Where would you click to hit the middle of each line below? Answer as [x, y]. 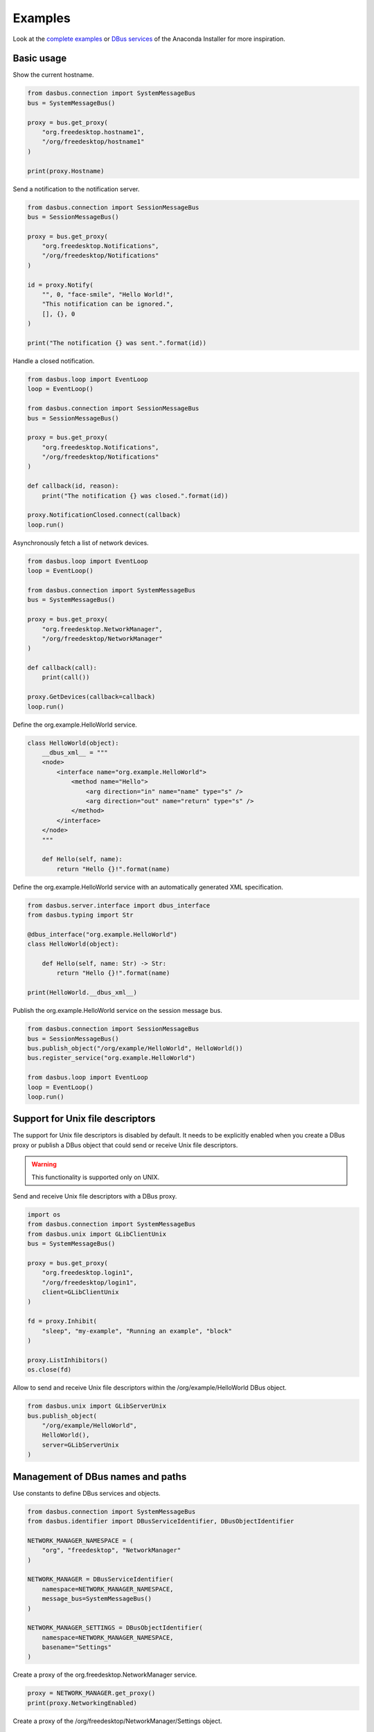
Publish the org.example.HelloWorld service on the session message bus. [118, 1011]
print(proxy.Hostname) [66, 171]
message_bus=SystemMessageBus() [97, 1599]
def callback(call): [62, 668]
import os [44, 1214]
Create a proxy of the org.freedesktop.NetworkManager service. [105, 1675]
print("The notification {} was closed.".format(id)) [135, 496]
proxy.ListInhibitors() [68, 1360]
